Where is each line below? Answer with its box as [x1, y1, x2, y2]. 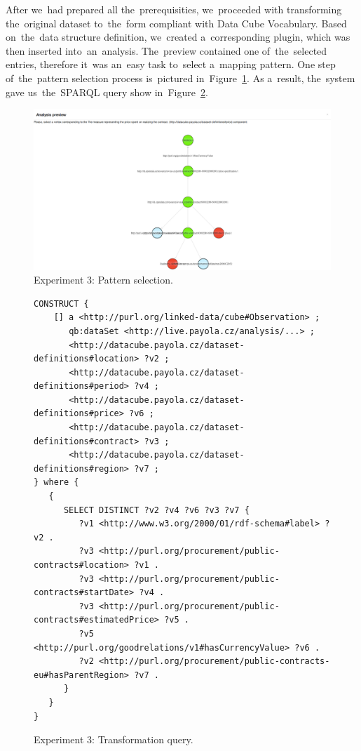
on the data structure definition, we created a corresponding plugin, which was [6, 29, 350, 44]
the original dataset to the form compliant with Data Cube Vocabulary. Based [6, 15, 347, 30]
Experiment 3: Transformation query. [34, 732, 193, 747]
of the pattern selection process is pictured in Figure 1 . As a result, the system [6, 70, 355, 85]
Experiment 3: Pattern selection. [34, 272, 173, 287]
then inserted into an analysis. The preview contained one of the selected [6, 43, 327, 58]
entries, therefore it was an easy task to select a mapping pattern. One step [6, 57, 336, 72]
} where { [34, 477, 79, 488]
